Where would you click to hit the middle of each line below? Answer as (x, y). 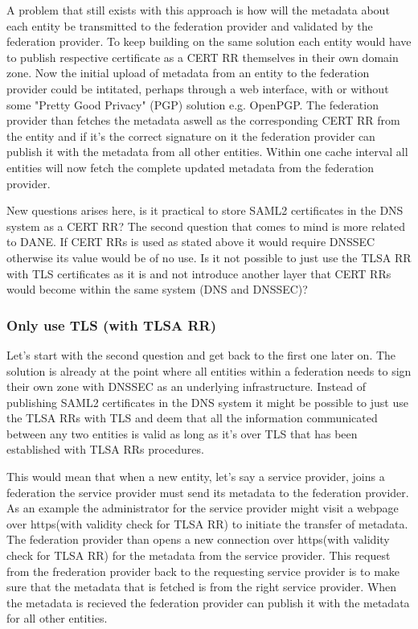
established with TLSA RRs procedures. (105, 449)
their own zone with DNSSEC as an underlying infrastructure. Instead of (186, 386)
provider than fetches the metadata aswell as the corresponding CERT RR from (203, 120)
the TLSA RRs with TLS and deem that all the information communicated (192, 418)
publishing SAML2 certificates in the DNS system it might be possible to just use (207, 402)
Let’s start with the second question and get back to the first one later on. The (201, 354)
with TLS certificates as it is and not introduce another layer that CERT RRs (199, 273)
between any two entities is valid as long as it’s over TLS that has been (182, 433)
